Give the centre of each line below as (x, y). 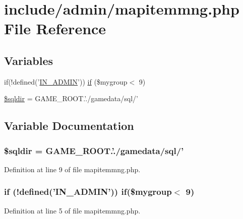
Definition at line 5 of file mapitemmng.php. (72, 210)
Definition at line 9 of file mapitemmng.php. (72, 169)
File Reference (55, 28)
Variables (29, 60)
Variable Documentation (69, 126)
